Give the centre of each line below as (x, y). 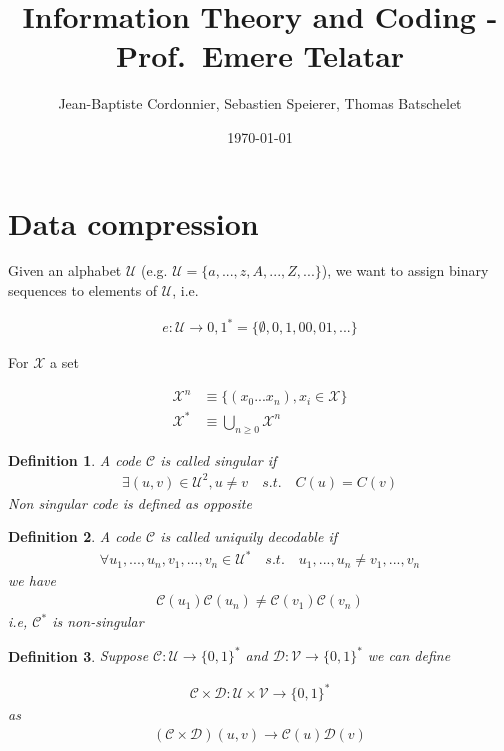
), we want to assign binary (405, 270)
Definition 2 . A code (74, 536)
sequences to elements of (83, 290)
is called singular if (218, 459)
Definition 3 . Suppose (78, 655)
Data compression (133, 222)
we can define (409, 655)
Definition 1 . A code (74, 459)
